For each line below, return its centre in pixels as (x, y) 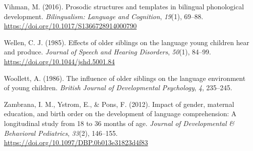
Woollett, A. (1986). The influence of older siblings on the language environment (125, 78)
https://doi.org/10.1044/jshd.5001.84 (59, 61)
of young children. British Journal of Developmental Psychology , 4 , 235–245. (118, 88)
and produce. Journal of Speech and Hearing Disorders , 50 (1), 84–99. (108, 52)
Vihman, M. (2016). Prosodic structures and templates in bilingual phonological (124, 6)
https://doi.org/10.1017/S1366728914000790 (70, 26)
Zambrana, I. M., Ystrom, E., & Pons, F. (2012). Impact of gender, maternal (119, 104)
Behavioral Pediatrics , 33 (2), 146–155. (61, 133)
